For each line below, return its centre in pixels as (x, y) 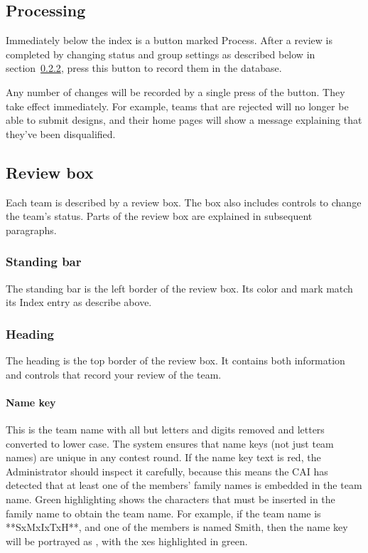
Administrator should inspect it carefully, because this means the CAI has (167, 471)
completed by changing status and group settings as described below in (161, 54)
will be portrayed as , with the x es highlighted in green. (127, 541)
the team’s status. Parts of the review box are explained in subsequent (159, 216)
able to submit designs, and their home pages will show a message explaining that (184, 120)
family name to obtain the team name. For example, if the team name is (163, 513)
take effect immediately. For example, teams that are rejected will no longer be (177, 106)
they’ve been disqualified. (61, 133)
